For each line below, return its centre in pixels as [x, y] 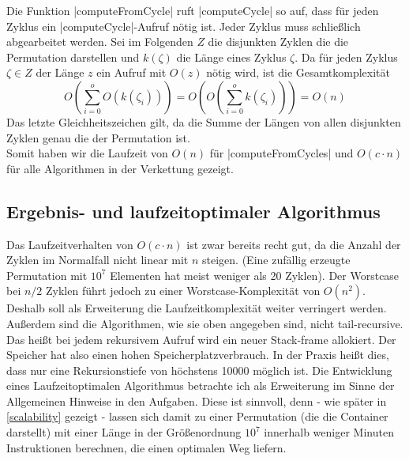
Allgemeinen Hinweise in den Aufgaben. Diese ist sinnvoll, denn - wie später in [197, 401]
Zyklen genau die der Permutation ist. [98, 137]
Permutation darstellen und [73, 57]
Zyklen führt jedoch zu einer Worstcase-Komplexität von [183, 291]
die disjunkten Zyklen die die [278, 42]
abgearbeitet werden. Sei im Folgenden [100, 42]
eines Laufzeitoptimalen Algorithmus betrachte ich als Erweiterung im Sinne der [201, 385]
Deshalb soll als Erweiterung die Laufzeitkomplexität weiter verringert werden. [197, 308]
